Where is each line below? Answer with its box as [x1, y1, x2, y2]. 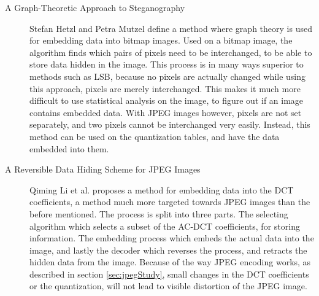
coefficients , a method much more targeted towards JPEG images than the [29, 195, 310, 208]
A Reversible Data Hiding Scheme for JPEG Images [5, 163, 201, 176]
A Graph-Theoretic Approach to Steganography [5, 1, 185, 14]
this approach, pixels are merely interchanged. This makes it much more [29, 82, 301, 95]
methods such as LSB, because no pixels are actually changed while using [29, 69, 306, 82]
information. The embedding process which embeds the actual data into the [29, 232, 314, 244]
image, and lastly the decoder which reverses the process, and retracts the [29, 243, 307, 256]
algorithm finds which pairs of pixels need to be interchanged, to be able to [29, 45, 312, 58]
